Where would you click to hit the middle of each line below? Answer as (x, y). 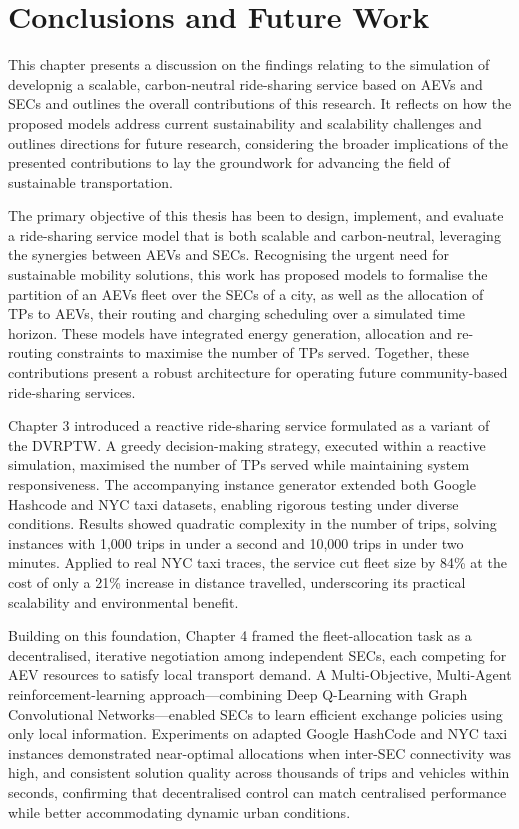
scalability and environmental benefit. (123, 601)
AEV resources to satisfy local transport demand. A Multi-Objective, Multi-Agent (260, 674)
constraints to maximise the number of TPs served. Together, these (263, 352)
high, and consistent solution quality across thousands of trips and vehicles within (259, 772)
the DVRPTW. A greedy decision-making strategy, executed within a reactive (247, 444)
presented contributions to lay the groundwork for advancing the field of (229, 162)
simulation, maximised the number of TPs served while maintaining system (239, 464)
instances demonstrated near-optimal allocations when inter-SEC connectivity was (260, 752)
